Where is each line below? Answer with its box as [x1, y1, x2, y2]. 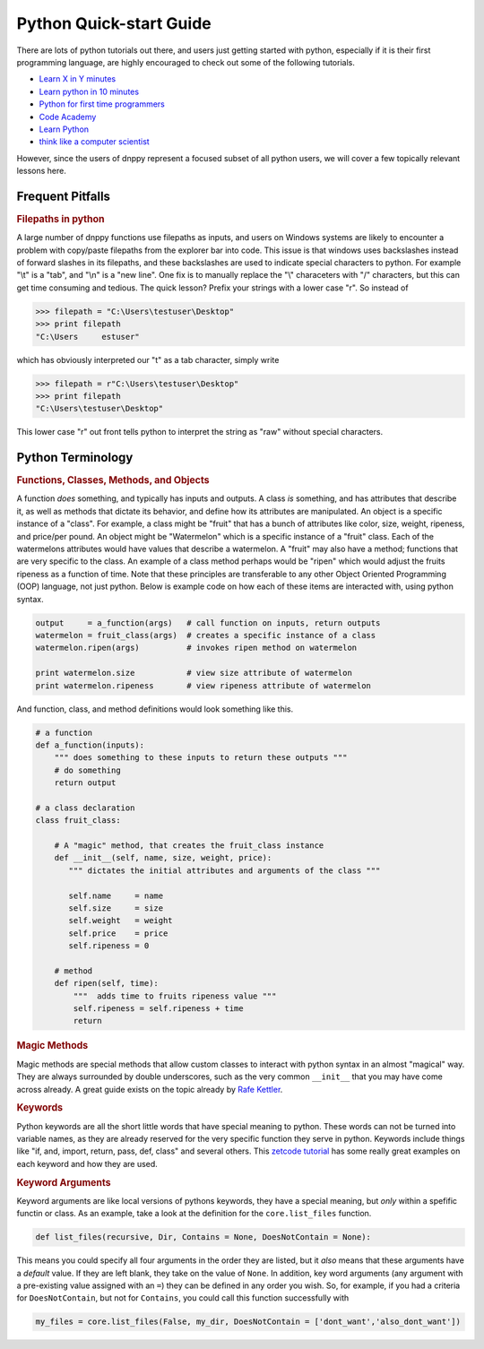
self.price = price [68, 928, 169, 938]
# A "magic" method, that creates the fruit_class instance [54, 841, 324, 851]
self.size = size [68, 903, 164, 913]
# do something [54, 765, 121, 775]
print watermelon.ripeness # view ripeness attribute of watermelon [35, 680, 372, 690]
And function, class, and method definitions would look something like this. [16, 704, 294, 714]
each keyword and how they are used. [16, 1158, 159, 1169]
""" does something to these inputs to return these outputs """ [54, 753, 348, 763]
